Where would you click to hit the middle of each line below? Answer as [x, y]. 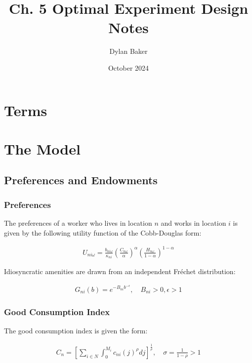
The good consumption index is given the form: [76, 330]
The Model [42, 148]
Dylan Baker [128, 51]
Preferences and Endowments [81, 180]
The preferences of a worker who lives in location [78, 223]
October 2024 [128, 67]
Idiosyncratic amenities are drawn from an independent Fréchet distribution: [120, 271]
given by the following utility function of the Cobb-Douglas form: [103, 232]
